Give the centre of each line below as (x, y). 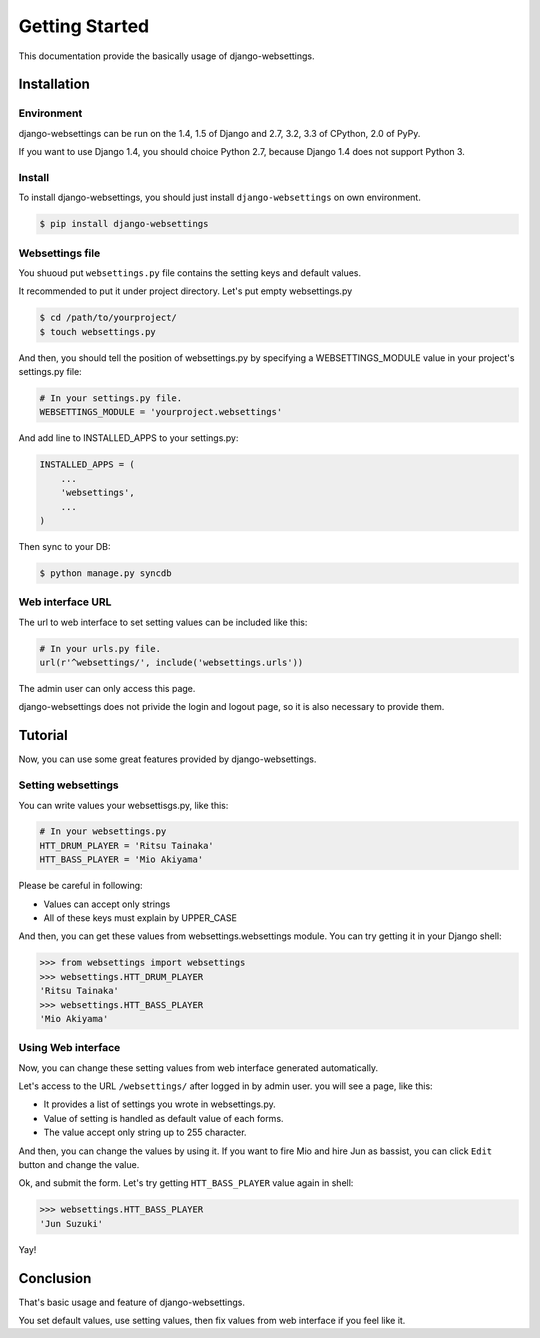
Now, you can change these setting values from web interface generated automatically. (198, 1067)
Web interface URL (65, 602)
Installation (54, 84)
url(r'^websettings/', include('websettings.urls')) (171, 663)
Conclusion (55, 1278)
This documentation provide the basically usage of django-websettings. (166, 56)
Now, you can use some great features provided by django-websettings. (167, 759)
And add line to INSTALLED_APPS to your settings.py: (128, 438)
